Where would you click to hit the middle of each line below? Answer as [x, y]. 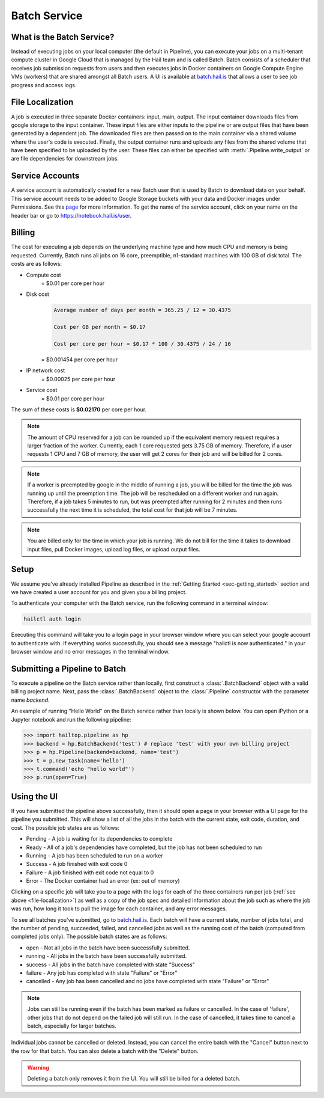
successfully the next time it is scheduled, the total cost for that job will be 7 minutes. [133, 510]
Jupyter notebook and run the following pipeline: [71, 719]
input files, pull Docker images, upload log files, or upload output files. [114, 549]
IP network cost [46, 370]
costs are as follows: [37, 264]
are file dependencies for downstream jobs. [65, 159]
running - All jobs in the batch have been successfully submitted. [106, 956]
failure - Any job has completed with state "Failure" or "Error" [102, 973]
